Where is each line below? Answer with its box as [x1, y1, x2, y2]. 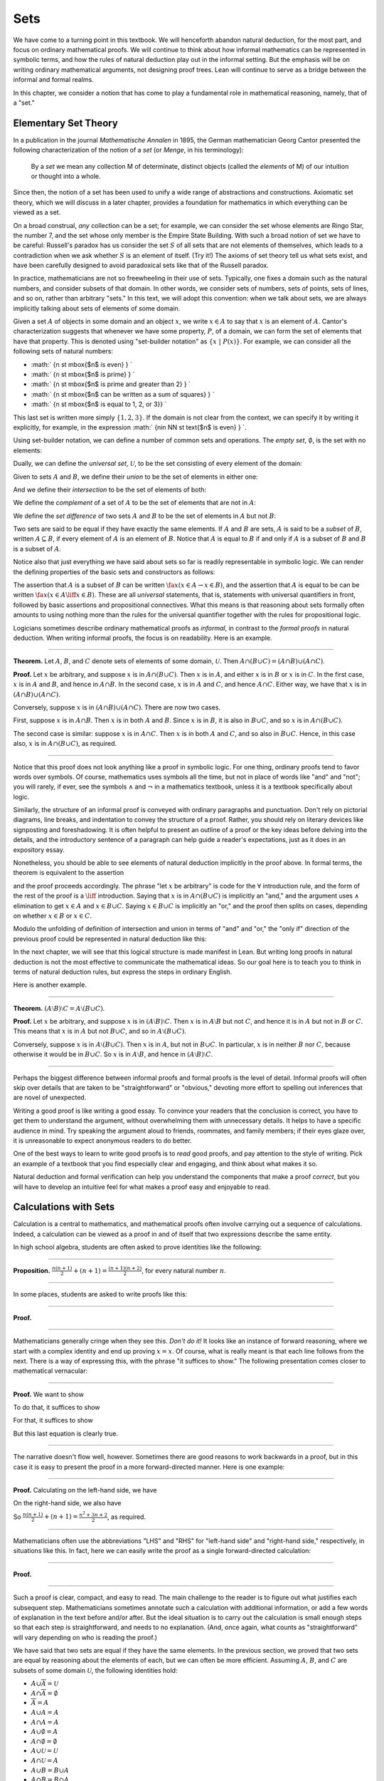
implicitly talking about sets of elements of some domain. [13, 303, 181, 313]
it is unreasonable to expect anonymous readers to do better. [13, 1136, 192, 1145]
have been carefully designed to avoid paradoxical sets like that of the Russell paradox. [13, 261, 270, 270]
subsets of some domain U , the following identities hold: [13, 1666, 178, 1674]
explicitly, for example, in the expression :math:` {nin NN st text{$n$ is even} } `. [13, 422, 247, 431]
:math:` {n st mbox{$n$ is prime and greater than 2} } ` [31, 380, 191, 388]
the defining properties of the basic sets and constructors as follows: [13, 567, 215, 576]
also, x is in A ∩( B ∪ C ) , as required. [13, 739, 117, 748]
